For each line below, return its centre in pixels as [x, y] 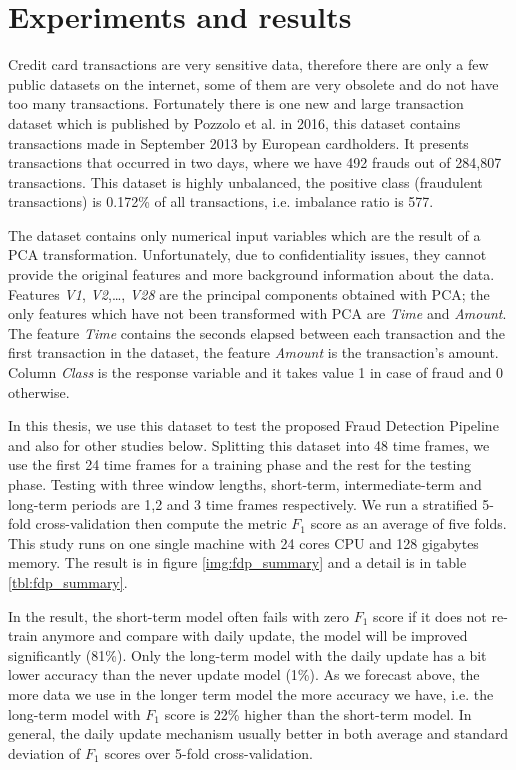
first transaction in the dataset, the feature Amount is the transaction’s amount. [253, 352]
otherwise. [39, 391]
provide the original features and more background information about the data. [251, 274]
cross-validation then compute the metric [161, 523]
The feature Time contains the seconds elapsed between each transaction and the [256, 332]
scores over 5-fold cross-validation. [208, 752]
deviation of [44, 752]
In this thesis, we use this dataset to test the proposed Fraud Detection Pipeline [253, 425]
